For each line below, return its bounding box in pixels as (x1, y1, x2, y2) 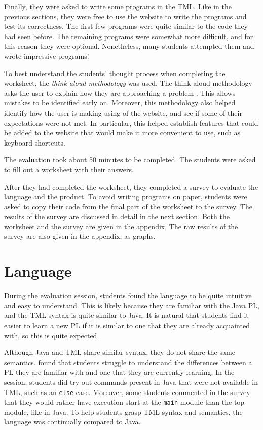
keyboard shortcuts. (4, 137, 65, 148)
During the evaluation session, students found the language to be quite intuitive (4, 290, 252, 301)
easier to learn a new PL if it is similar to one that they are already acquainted (4, 319, 250, 330)
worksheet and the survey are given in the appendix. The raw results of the (4, 221, 238, 231)
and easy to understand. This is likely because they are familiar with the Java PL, (4, 300, 259, 310)
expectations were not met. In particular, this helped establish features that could (4, 117, 258, 128)
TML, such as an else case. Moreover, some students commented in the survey (4, 386, 250, 397)
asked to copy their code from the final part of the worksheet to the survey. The (4, 201, 253, 211)
